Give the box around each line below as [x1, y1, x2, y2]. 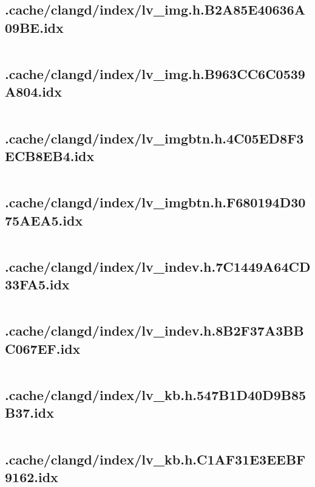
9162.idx [5, 467, 58, 486]
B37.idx [5, 403, 54, 422]
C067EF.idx [5, 339, 81, 357]
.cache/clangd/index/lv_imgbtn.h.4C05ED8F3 [5, 128, 304, 147]
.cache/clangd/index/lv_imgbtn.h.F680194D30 [5, 193, 306, 212]
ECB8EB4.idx [5, 146, 95, 165]
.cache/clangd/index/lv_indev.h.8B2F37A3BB [5, 321, 304, 340]
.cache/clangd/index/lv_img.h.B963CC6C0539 [5, 64, 305, 83]
